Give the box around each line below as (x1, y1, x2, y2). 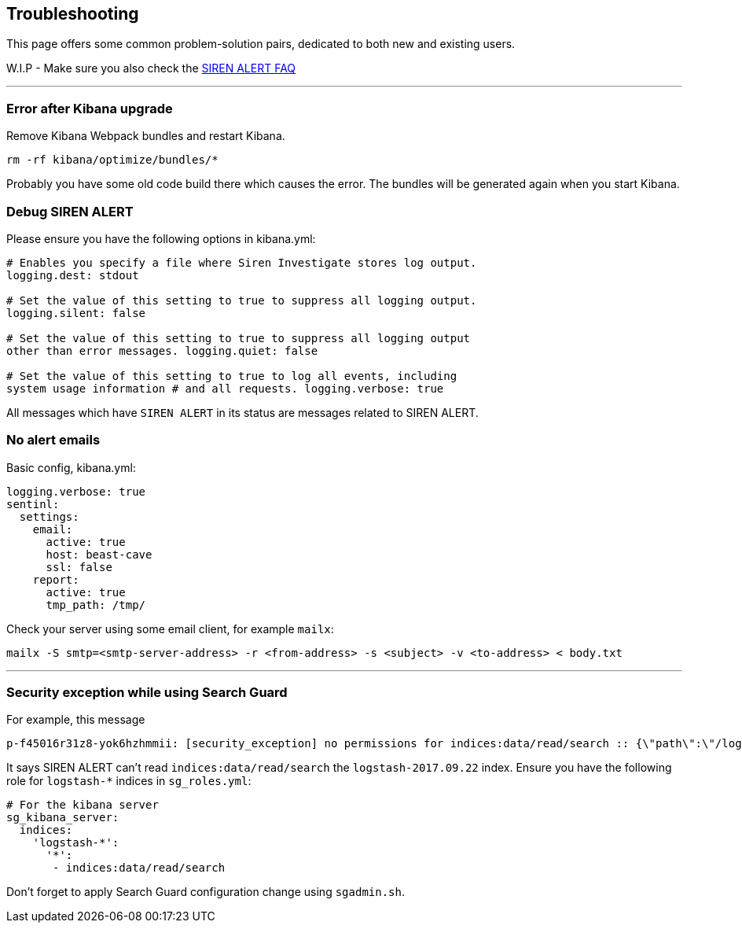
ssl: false (46, 560, 112, 573)
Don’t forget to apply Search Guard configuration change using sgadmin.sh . (6, 885, 406, 899)
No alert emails (6, 432, 101, 448)
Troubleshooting (6, 4, 139, 24)
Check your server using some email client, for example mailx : (6, 621, 334, 636)
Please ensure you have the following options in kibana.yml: (6, 231, 316, 245)
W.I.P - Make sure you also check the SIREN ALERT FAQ (6, 61, 296, 76)
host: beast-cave (46, 547, 152, 561)
